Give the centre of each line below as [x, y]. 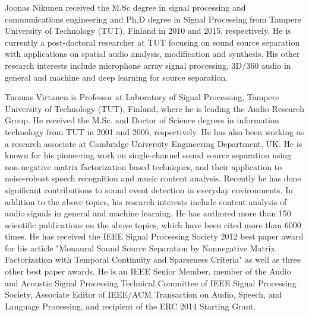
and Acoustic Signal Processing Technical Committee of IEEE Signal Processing [151, 283]
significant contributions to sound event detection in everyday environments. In [149, 189]
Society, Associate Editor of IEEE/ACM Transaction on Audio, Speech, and [144, 294]
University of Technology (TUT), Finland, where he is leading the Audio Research [154, 108]
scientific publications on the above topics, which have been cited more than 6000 [153, 224]
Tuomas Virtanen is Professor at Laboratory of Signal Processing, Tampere [142, 97]
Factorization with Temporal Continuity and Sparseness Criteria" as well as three [153, 259]
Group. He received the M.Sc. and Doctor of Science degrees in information [142, 120]
